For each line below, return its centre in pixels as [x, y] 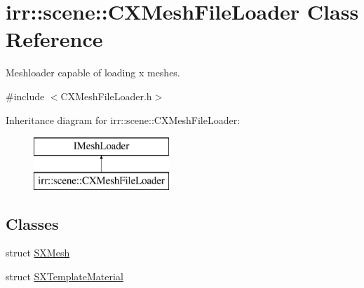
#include [25, 96]
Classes [32, 223]
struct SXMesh [38, 253]
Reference [54, 39]
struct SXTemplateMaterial [65, 276]
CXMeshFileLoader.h [106, 96]
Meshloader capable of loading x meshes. [93, 73]
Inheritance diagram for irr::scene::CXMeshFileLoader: [123, 119]
